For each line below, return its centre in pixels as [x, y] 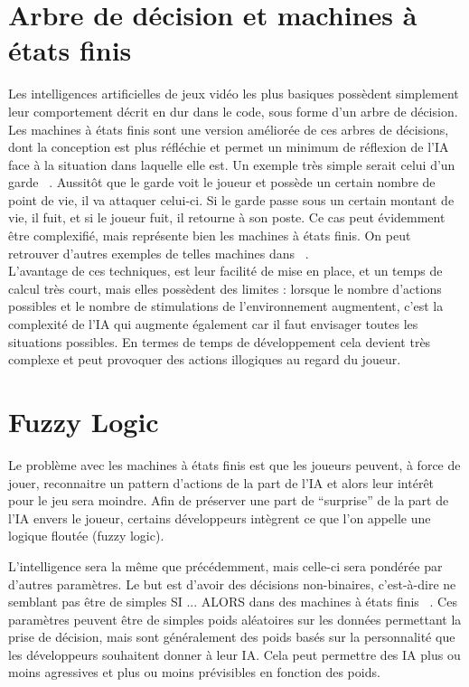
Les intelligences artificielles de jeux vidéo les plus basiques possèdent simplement [234, 94]
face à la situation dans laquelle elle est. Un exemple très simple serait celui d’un [232, 164]
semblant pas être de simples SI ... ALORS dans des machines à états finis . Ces [233, 602]
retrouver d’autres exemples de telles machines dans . [159, 253]
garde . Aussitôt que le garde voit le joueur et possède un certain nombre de [222, 182]
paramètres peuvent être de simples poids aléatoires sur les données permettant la [235, 619]
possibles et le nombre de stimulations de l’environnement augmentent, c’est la [226, 306]
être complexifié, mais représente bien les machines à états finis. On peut [210, 235]
